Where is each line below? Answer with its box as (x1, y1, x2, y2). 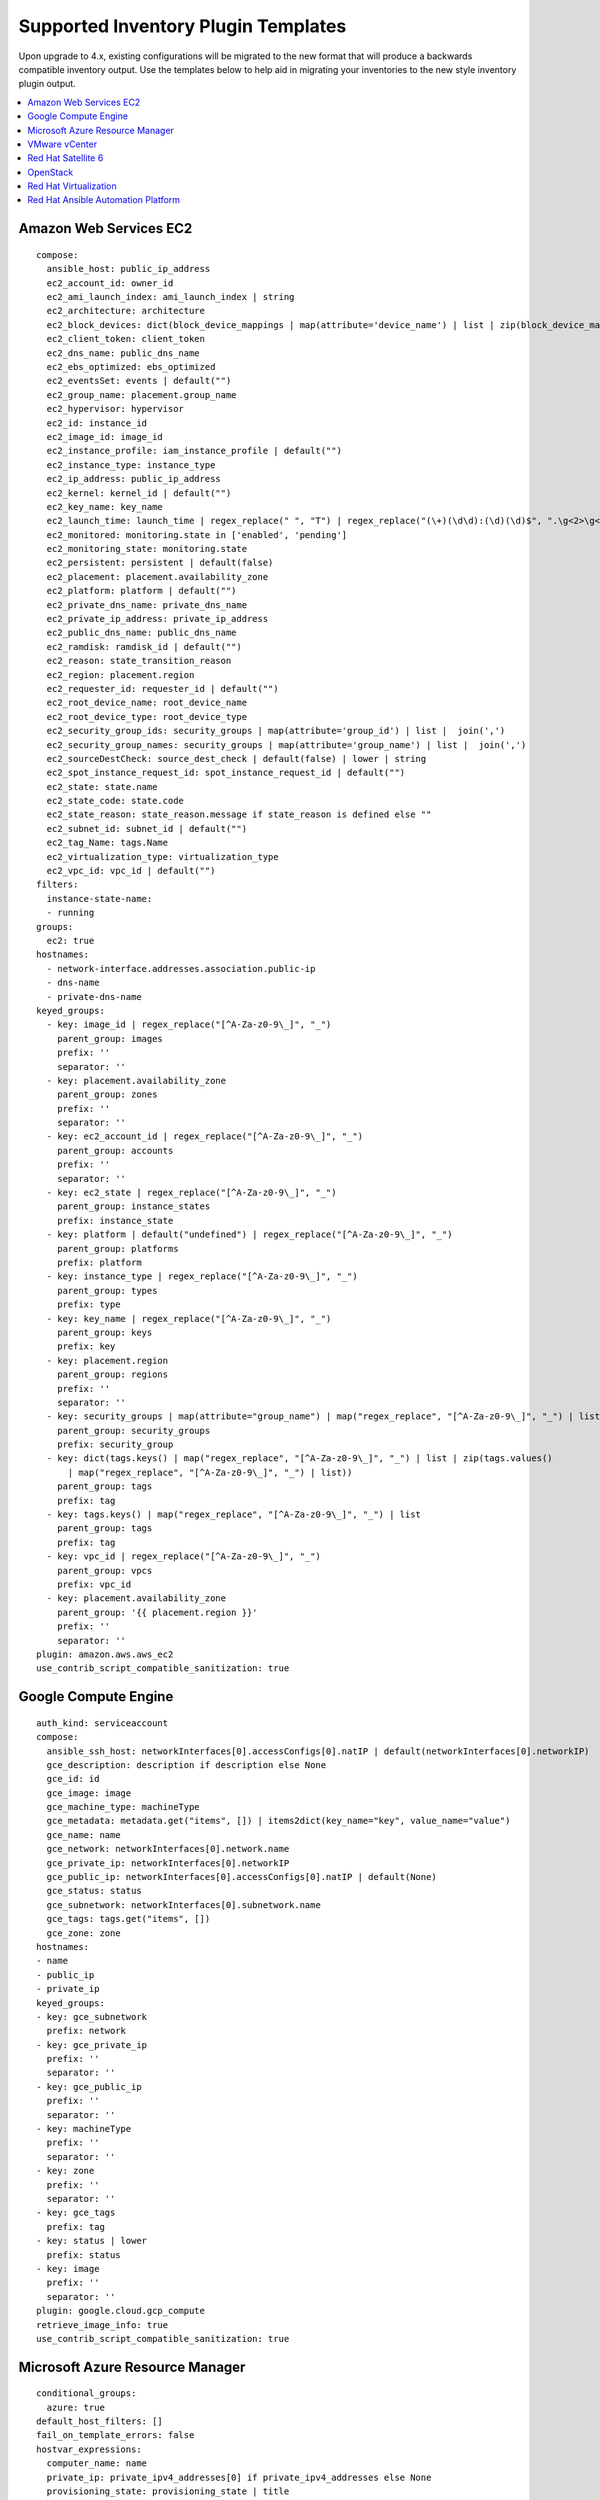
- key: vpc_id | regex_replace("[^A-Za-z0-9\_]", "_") (46, 1551, 322, 1562)
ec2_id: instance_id (46, 417, 148, 429)
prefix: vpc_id (56, 1578, 132, 1590)
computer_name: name (46, 2458, 148, 2469)
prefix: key (56, 1341, 116, 1352)
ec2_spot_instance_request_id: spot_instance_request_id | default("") (46, 767, 406, 779)
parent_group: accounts (56, 1145, 174, 1156)
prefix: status (46, 2249, 121, 2260)
